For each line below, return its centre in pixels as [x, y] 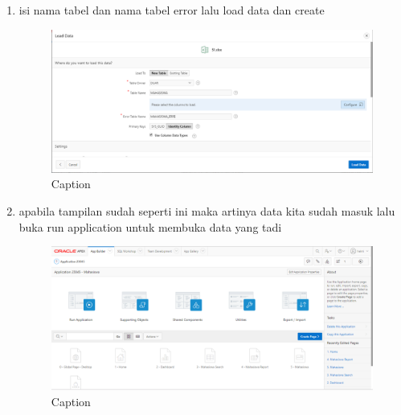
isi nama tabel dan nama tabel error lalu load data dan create [172, 10]
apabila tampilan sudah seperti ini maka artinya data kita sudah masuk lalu [207, 210]
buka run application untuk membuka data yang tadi [150, 226]
